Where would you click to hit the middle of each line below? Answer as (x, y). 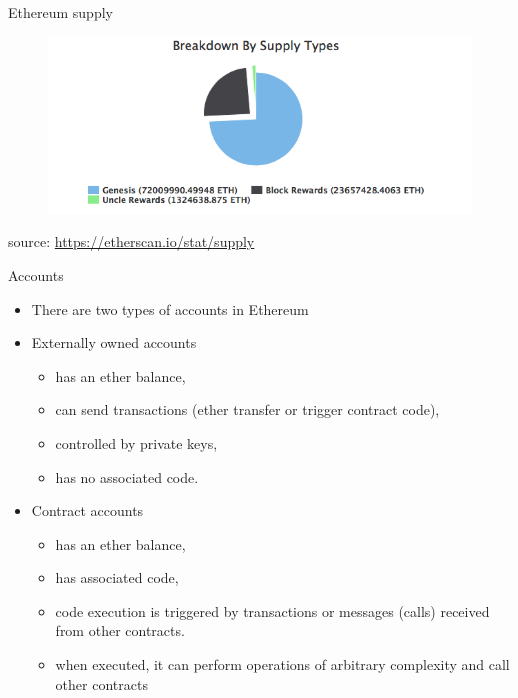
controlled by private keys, (136, 442)
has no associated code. (127, 476)
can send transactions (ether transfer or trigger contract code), (247, 409)
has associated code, (117, 577)
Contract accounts (87, 510)
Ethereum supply (60, 12)
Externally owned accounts (114, 342)
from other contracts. (120, 630)
